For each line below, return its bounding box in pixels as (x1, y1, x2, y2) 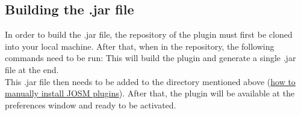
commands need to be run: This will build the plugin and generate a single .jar (5, 52, 296, 64)
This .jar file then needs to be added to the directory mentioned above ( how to (5, 75, 296, 87)
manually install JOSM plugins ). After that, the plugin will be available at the (5, 87, 295, 99)
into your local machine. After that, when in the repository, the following (5, 40, 275, 52)
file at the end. (5, 63, 59, 75)
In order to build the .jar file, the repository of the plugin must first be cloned (5, 28, 293, 41)
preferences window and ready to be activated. (5, 98, 176, 111)
